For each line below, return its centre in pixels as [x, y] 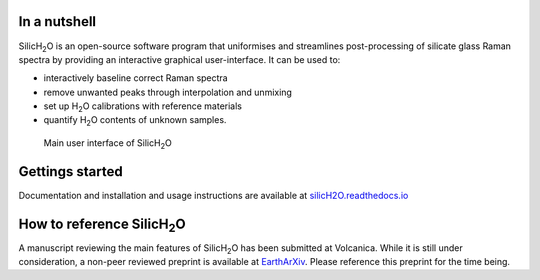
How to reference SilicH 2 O [102, 225]
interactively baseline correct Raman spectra [136, 78]
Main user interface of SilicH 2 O [107, 143]
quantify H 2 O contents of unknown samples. [135, 121]
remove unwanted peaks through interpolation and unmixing [167, 92]
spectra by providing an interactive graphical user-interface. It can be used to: [179, 59]
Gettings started [71, 171]
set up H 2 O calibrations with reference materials [142, 107]
